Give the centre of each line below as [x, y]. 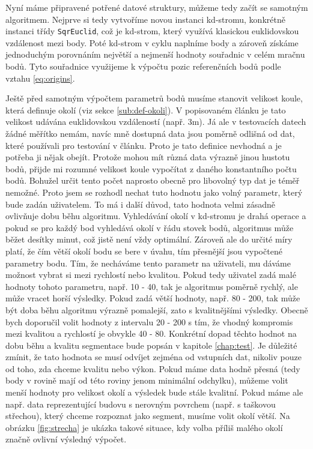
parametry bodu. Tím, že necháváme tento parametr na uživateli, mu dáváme [148, 263]
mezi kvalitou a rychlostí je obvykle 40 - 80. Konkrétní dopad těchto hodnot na [151, 333]
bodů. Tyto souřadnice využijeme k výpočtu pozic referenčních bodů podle [143, 66]
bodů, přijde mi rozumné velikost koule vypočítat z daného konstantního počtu [151, 168]
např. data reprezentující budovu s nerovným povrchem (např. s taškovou [141, 404]
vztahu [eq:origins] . [40, 78]
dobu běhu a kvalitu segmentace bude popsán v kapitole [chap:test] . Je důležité [151, 345]
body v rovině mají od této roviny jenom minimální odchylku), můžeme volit [147, 380]
